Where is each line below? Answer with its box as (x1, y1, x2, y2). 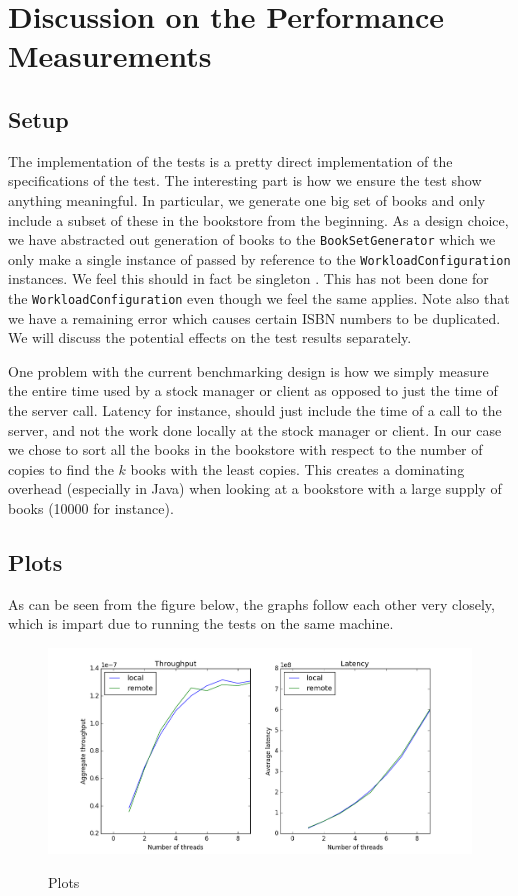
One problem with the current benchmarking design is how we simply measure (8, 360, 489, 381)
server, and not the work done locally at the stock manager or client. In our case (8, 419, 502, 440)
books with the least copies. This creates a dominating (130, 458, 465, 479)
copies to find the (8, 458, 114, 479)
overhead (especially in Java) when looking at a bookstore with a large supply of (8, 478, 502, 499)
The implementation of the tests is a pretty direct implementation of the (8, 150, 453, 171)
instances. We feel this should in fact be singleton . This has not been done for (8, 268, 489, 289)
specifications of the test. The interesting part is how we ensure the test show (8, 170, 482, 191)
